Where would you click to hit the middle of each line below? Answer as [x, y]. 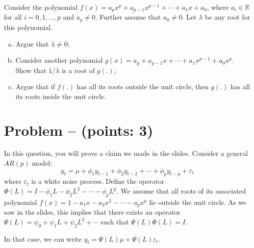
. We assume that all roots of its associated [181, 191]
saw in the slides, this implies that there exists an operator [92, 212]
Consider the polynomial [41, 7]
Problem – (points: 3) [79, 130]
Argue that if [35, 87]
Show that [31, 70]
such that [115, 221]
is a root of [78, 70]
